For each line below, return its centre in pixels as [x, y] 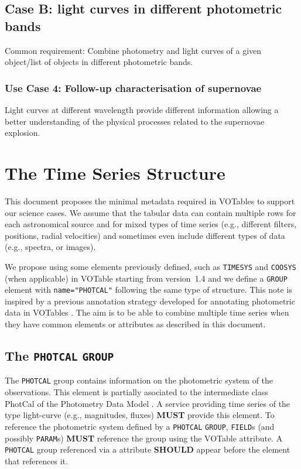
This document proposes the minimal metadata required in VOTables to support [150, 201]
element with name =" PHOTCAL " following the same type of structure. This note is [148, 290]
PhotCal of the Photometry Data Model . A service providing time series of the [148, 403]
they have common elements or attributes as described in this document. [135, 324]
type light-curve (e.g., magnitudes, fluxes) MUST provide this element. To [140, 415]
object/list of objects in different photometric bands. [99, 62]
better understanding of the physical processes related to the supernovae [135, 121]
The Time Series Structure [115, 172]
